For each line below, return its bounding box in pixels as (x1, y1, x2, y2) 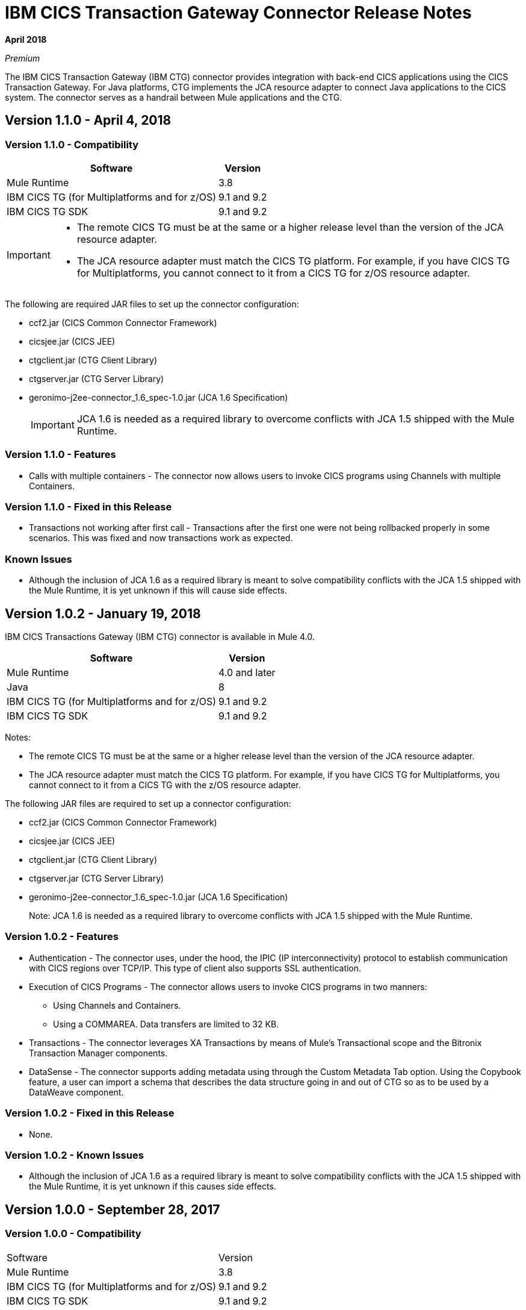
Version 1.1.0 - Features (5, 448, 116, 461)
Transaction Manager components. (29, 1047, 168, 1058)
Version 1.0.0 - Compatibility (5, 1227, 141, 1240)
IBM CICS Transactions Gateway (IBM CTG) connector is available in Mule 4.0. (5, 631, 315, 642)
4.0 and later (218, 666, 276, 679)
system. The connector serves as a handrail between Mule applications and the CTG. (5, 92, 342, 102)
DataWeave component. (29, 1086, 124, 1097)
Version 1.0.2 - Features (5, 930, 119, 943)
